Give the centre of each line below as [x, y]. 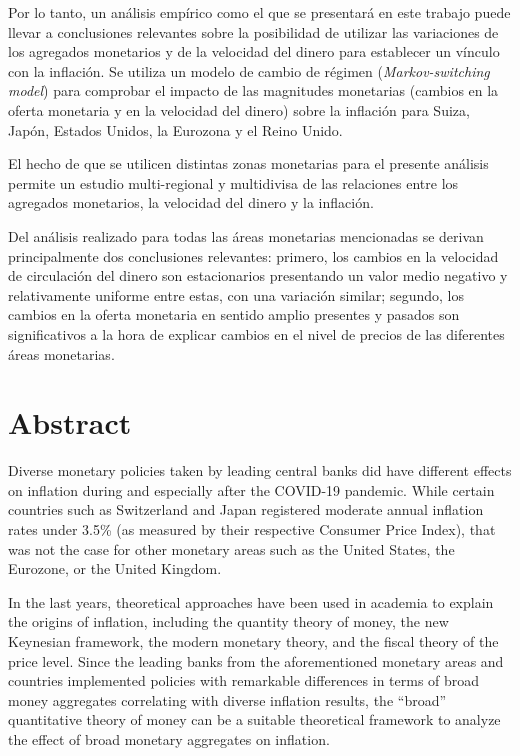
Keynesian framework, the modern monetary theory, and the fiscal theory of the [253, 640]
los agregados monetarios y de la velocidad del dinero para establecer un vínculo [254, 51]
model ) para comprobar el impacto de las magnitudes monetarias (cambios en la [253, 90]
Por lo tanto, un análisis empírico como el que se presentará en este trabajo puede [259, 12]
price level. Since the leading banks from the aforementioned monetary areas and [256, 660]
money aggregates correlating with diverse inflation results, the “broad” [227, 699]
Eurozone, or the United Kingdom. [115, 568]
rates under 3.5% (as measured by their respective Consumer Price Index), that [252, 529]
